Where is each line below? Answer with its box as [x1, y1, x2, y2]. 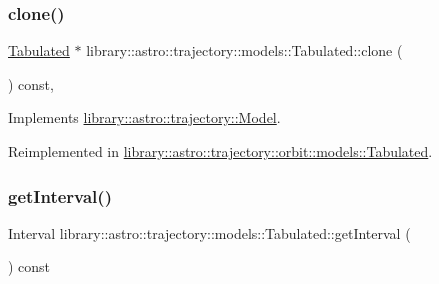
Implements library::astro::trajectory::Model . [8, 107, 281, 128]
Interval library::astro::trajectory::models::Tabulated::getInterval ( [8, 222, 411, 243]
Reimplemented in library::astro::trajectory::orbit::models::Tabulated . [8, 141, 433, 161]
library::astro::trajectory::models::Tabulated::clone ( [86, 40, 403, 61]
